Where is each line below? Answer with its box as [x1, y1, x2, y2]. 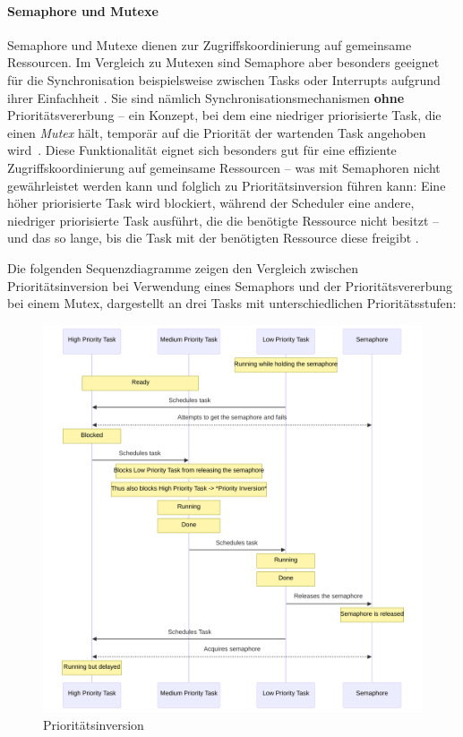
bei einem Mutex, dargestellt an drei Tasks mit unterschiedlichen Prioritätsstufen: [7, 294, 457, 313]
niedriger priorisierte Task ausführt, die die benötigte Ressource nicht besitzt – [7, 210, 439, 229]
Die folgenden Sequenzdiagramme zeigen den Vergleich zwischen [7, 258, 358, 277]
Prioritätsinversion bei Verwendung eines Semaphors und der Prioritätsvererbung [7, 276, 453, 295]
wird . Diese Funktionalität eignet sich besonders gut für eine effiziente [7, 141, 397, 159]
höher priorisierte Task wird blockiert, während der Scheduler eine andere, [7, 193, 415, 212]
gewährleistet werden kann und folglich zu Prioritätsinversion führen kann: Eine [7, 176, 446, 194]
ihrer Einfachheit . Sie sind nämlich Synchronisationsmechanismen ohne [7, 88, 405, 107]
